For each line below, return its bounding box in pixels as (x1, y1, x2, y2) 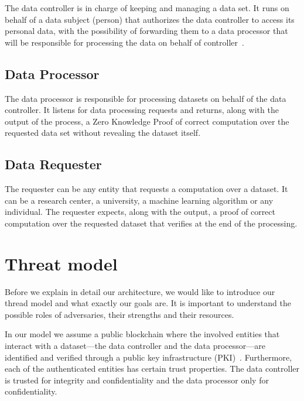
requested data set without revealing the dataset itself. (5, 126, 201, 139)
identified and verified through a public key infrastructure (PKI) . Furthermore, (5, 351, 292, 363)
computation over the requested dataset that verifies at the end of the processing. (5, 217, 298, 229)
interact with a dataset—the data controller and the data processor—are (5, 340, 265, 352)
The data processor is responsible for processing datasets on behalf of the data (5, 92, 286, 104)
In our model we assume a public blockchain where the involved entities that (5, 328, 280, 340)
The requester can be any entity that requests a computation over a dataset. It (5, 183, 288, 195)
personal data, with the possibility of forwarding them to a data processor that (5, 25, 288, 37)
